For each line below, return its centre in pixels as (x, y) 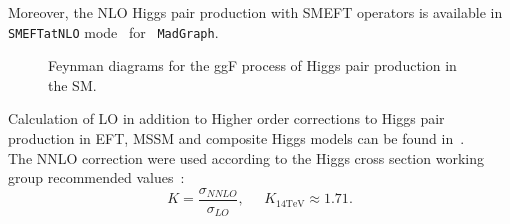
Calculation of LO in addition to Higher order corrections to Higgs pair (226, 118)
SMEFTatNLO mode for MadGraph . (113, 31)
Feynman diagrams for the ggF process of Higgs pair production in (252, 65)
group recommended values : (96, 177)
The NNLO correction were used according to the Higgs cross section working (246, 157)
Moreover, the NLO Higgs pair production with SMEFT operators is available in (255, 12)
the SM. (72, 84)
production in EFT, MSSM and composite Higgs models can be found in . (236, 138)
